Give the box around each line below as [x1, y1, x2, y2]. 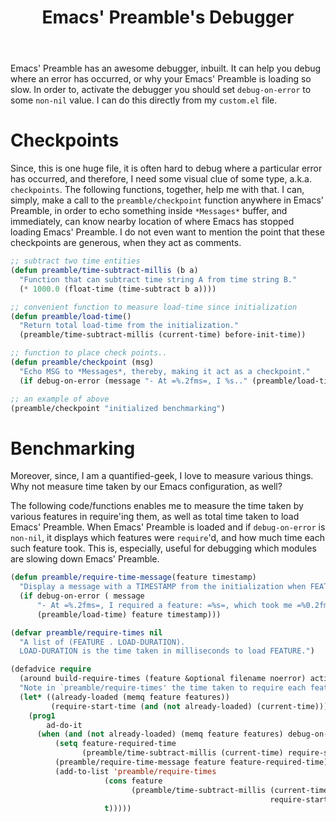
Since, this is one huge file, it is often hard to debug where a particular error [10, 162, 323, 175]
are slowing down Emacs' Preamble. [10, 553, 160, 565]
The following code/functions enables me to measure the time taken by [10, 500, 304, 512]
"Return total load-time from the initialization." [19, 321, 240, 331]
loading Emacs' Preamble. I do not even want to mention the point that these [10, 226, 325, 238]
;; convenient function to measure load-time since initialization [10, 302, 298, 312]
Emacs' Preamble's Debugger [41, 6, 295, 29]
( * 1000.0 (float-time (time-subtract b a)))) [19, 284, 217, 294]
